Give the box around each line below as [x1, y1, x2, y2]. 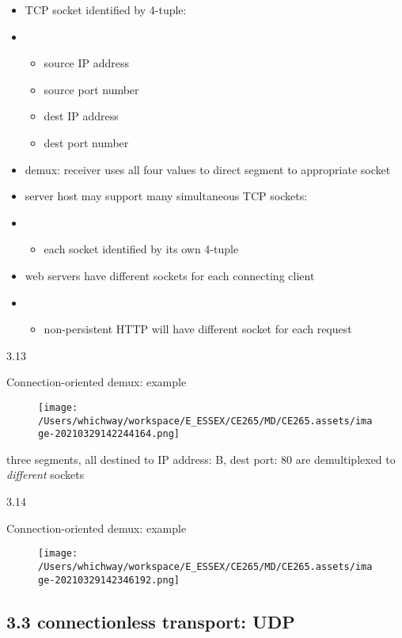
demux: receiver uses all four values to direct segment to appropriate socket [25, 161, 391, 177]
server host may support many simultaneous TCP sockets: [25, 188, 308, 204]
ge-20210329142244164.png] [38, 428, 180, 440]
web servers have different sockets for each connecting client [25, 267, 315, 283]
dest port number [44, 134, 129, 150]
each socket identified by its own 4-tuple [44, 241, 239, 257]
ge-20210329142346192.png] [38, 574, 180, 586]
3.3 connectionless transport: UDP [6, 609, 295, 633]
